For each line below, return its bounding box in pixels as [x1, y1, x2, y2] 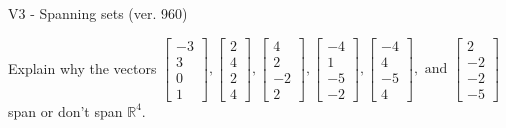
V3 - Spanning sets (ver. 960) [8, 3, 188, 23]
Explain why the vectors [8, 57, 157, 78]
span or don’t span [8, 100, 123, 121]
